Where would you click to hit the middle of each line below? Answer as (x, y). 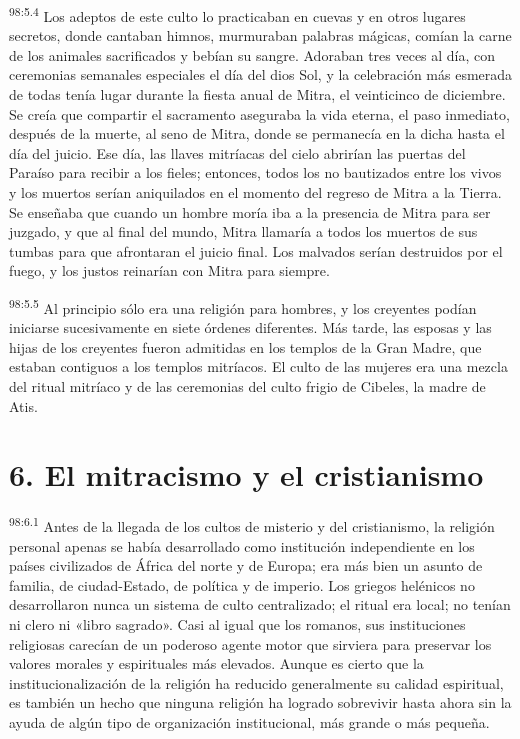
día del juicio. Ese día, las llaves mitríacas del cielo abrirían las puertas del (237, 152)
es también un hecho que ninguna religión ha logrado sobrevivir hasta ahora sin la (260, 702)
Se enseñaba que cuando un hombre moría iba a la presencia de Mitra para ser (250, 211)
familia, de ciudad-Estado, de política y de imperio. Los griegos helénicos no (242, 584)
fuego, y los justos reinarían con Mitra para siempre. (169, 270)
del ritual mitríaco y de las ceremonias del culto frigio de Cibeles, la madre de (247, 386)
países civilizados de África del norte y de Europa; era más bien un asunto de (246, 565)
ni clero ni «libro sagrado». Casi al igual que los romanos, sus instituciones (237, 623)
